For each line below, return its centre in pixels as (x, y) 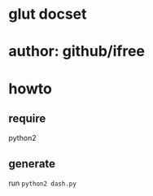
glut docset (48, 14)
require (27, 118)
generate (32, 163)
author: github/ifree (76, 52)
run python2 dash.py (43, 183)
